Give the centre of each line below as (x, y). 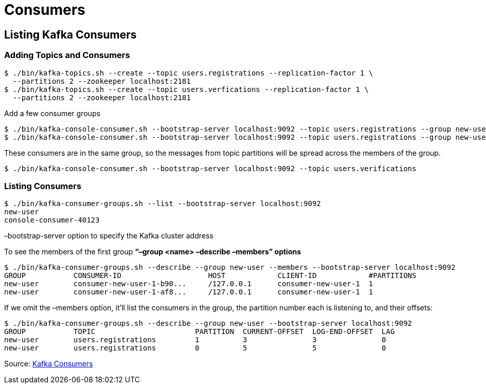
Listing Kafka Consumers (71, 34)
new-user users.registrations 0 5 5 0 (195, 348)
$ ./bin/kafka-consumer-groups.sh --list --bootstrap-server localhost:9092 (163, 204)
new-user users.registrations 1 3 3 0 (195, 340)
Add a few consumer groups (52, 113)
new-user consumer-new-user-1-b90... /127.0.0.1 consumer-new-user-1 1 (189, 284)
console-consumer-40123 (52, 220)
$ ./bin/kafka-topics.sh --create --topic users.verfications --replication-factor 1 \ (187, 89)
